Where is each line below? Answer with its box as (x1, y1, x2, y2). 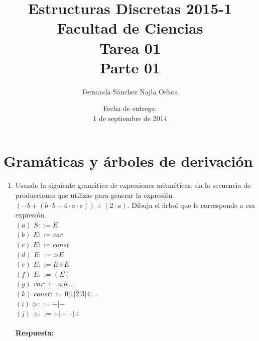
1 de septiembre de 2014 (93, 112, 167, 123)
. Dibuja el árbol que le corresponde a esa (127, 199, 255, 210)
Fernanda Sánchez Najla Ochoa (82, 86, 178, 96)
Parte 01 (99, 57, 161, 77)
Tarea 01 (99, 37, 161, 58)
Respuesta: (15, 327, 54, 338)
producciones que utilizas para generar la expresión (15, 190, 173, 200)
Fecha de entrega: (103, 103, 157, 113)
